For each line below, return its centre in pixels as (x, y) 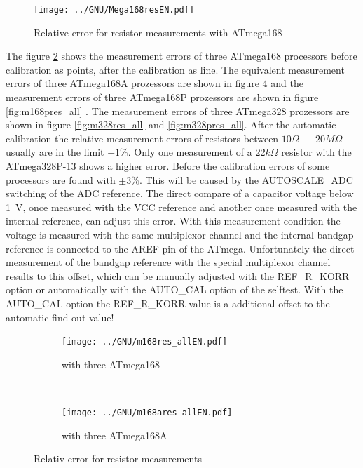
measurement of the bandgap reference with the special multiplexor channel (168, 262)
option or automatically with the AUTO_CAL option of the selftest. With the (174, 289)
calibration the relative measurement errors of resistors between (142, 138)
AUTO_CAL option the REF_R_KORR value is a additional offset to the (168, 303)
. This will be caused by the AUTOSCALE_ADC (246, 179)
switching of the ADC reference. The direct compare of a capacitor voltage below (180, 193)
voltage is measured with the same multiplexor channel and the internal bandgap (180, 234)
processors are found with (61, 179)
